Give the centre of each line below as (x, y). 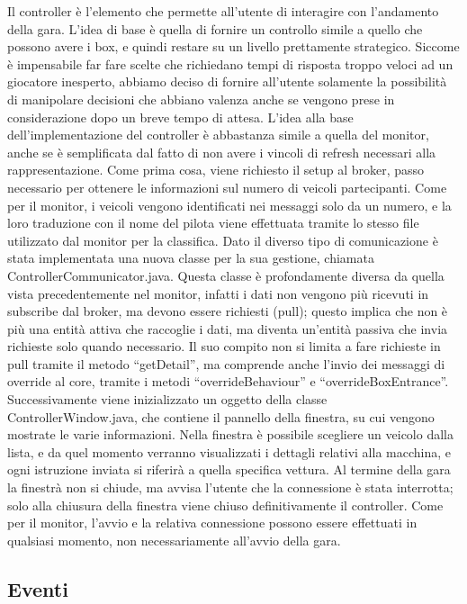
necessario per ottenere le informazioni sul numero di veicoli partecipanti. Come (227, 187)
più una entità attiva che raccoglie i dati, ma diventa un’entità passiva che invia (228, 328)
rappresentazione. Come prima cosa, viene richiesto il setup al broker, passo (216, 170)
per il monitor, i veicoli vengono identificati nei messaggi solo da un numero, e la (229, 205)
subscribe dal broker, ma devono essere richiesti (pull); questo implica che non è (228, 311)
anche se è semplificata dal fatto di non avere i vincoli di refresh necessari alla (222, 152)
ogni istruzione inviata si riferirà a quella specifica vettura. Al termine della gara (229, 469)
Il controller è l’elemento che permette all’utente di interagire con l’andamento (223, 11)
